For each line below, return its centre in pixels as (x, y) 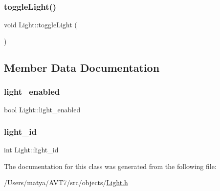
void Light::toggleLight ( (41, 25)
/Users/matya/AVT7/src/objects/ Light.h (66, 182)
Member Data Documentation (82, 67)
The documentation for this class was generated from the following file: (110, 166)
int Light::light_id (31, 150)
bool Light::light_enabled (42, 110)
